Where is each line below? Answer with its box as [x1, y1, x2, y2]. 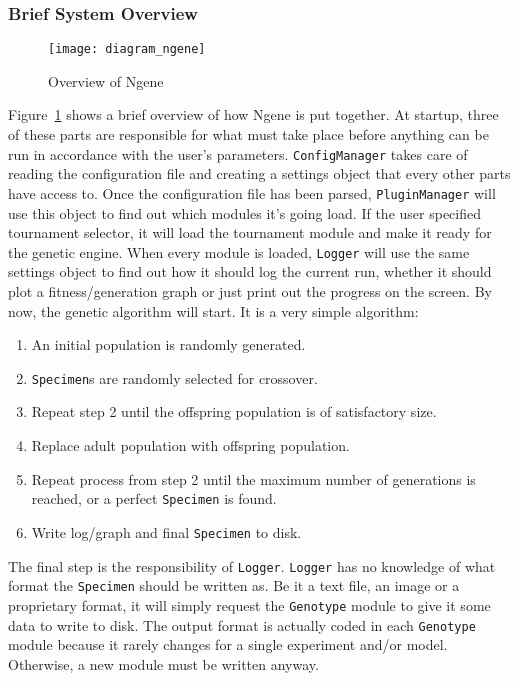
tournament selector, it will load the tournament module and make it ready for [8, 222, 492, 243]
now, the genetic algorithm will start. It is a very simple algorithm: [8, 300, 419, 321]
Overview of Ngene [48, 70, 164, 91]
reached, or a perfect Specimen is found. [31, 488, 277, 509]
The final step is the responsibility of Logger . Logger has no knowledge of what [8, 555, 496, 576]
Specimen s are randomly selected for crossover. [31, 367, 318, 388]
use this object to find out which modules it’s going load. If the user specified [8, 202, 482, 223]
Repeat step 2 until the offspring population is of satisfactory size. [31, 401, 437, 422]
